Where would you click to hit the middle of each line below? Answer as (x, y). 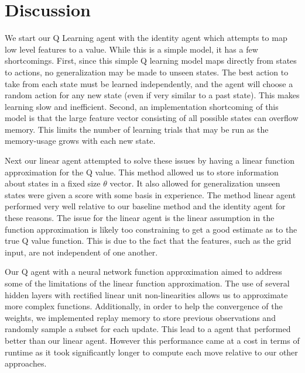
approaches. (26, 363)
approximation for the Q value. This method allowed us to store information (142, 172)
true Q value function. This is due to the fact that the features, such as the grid (148, 241)
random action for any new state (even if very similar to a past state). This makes (152, 95)
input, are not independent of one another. (81, 252)
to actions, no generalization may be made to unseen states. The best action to (147, 72)
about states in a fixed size (53, 183)
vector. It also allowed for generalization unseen (195, 183)
